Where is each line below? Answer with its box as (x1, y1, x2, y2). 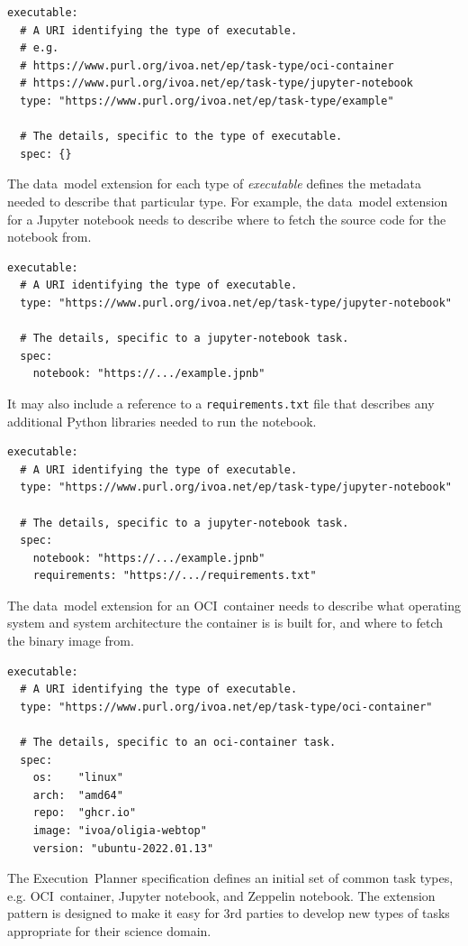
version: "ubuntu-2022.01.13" (32, 841, 214, 855)
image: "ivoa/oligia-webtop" (32, 824, 207, 837)
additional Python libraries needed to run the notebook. (7, 411, 317, 430)
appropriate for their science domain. (7, 921, 211, 940)
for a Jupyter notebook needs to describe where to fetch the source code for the (7, 209, 446, 228)
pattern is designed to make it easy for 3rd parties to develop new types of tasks (7, 904, 450, 923)
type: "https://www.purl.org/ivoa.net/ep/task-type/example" (20, 94, 394, 107)
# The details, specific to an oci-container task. (20, 736, 337, 749)
